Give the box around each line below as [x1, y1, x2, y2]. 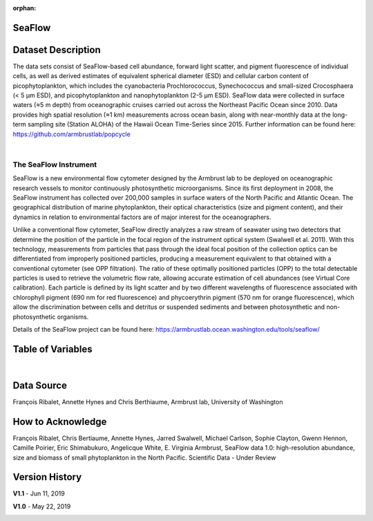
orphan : [12, 4, 37, 12]
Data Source [12, 379, 67, 391]
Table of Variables [12, 343, 93, 355]
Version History [12, 471, 82, 483]
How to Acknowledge [12, 415, 107, 428]
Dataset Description [12, 44, 101, 55]
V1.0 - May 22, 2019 [12, 502, 71, 511]
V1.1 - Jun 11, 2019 [12, 489, 65, 498]
